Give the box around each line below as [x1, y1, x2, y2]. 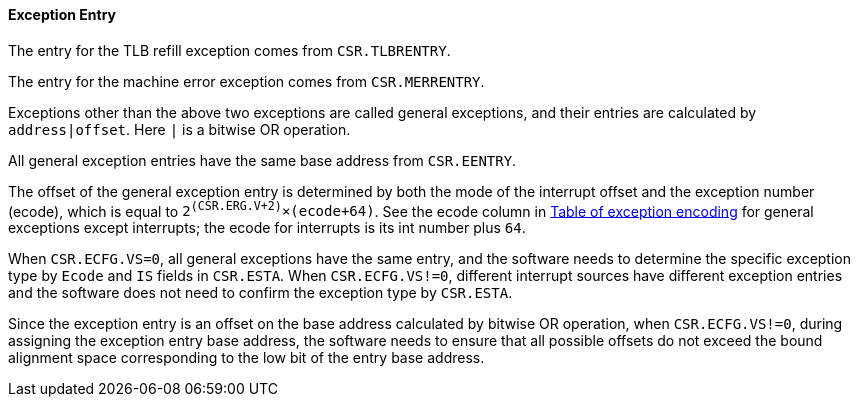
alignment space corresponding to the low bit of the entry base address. [8, 349, 485, 367]
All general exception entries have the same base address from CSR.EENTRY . [8, 151, 517, 169]
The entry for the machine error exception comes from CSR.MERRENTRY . [8, 72, 485, 90]
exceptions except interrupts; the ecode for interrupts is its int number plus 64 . [8, 219, 526, 237]
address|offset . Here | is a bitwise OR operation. [8, 120, 351, 138]
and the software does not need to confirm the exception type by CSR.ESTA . [8, 284, 513, 302]
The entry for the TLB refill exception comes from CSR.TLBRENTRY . [8, 41, 451, 59]
